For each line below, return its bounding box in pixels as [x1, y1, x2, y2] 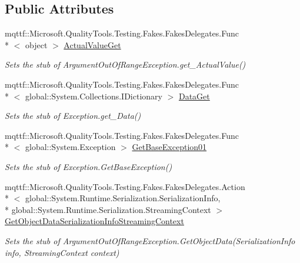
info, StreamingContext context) [5, 246, 119, 258]
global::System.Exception [25, 141, 116, 153]
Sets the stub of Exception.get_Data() [5, 109, 141, 122]
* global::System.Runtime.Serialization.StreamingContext [5, 203, 211, 215]
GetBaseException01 [132, 141, 207, 153]
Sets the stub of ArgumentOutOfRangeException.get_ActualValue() [5, 58, 246, 71]
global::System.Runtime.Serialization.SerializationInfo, [25, 192, 221, 204]
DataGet [178, 89, 210, 102]
